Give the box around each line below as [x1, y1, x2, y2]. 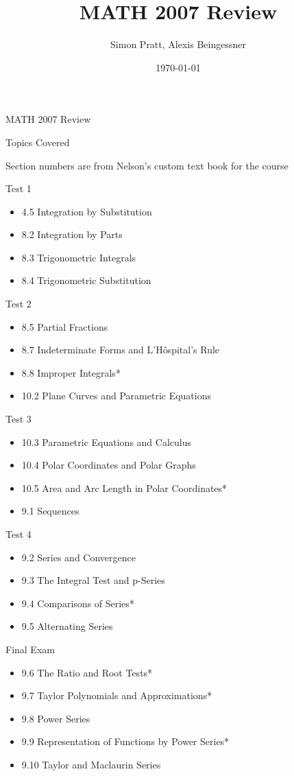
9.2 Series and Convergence [21, 550, 136, 564]
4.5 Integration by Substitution [21, 204, 152, 218]
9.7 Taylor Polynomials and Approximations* [21, 688, 212, 703]
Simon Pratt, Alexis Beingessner [110, 37, 246, 51]
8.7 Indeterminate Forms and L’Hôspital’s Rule [21, 342, 220, 357]
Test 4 [5, 527, 32, 541]
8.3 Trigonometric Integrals [21, 250, 136, 264]
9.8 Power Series [21, 711, 90, 725]
